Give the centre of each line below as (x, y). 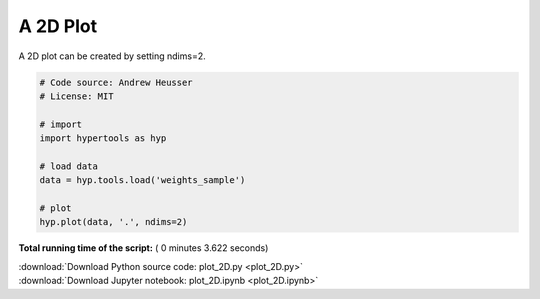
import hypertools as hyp (103, 138)
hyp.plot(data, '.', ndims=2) (113, 222)
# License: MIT (76, 96)
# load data (69, 166)
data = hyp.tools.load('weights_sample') (142, 180)
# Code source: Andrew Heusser (116, 82)
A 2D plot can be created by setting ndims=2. (112, 56)
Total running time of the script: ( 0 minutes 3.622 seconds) (143, 248)
